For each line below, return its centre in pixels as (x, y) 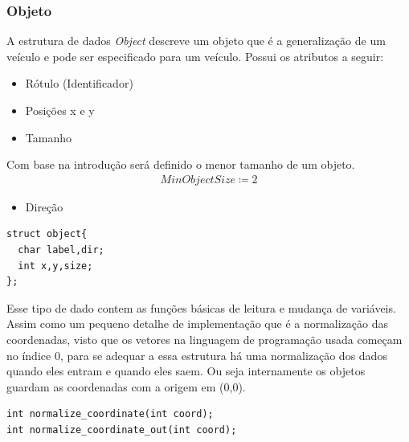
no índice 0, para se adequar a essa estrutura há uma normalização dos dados (197, 355)
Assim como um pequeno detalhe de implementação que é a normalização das (198, 323)
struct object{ (47, 234)
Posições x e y (60, 110)
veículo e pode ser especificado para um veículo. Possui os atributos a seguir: (195, 56)
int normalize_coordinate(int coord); (110, 414)
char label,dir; (61, 250)
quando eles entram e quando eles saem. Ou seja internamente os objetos (186, 371)
